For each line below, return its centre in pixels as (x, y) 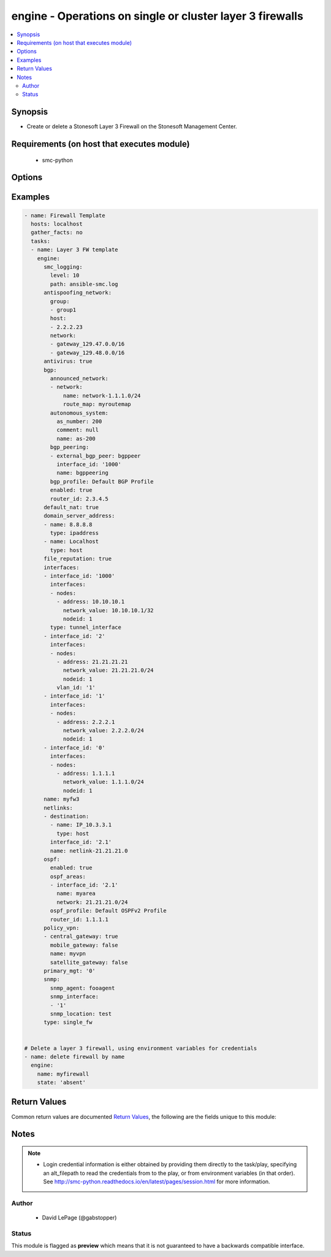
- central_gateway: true (81, 936)
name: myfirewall (63, 1074)
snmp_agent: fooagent (82, 988)
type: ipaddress (74, 533)
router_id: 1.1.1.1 (79, 919)
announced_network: (79, 379)
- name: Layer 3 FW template (75, 250)
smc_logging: (63, 267)
